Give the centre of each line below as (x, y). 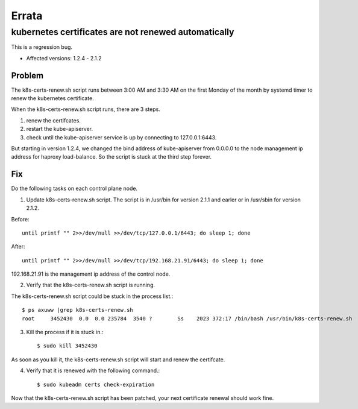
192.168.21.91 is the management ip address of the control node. (91, 274)
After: (18, 247)
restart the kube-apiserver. (60, 129)
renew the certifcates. (54, 120)
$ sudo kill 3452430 (67, 346)
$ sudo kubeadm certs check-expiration (96, 384)
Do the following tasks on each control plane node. (74, 189)
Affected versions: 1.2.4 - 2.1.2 (64, 58)
